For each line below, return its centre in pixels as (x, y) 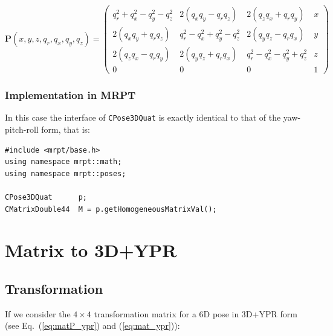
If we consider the (38, 313)
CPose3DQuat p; (46, 198)
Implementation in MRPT (70, 95)
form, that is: (66, 129)
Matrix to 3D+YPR (91, 250)
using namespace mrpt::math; (63, 162)
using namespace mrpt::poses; (66, 173)
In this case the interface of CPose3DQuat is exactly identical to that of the (143, 117)
